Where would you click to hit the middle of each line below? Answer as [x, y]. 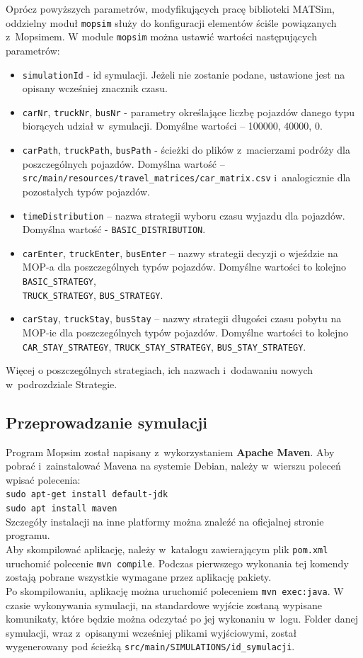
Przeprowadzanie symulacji [107, 422]
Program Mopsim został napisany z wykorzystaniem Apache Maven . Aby [170, 452]
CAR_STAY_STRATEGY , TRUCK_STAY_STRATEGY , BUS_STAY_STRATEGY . [164, 346]
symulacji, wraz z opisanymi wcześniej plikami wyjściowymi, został [151, 632]
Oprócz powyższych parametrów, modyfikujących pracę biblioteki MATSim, [170, 8]
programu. [28, 535]
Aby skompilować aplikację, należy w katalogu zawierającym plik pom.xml [167, 549]
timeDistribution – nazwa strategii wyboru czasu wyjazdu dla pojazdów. [184, 215]
